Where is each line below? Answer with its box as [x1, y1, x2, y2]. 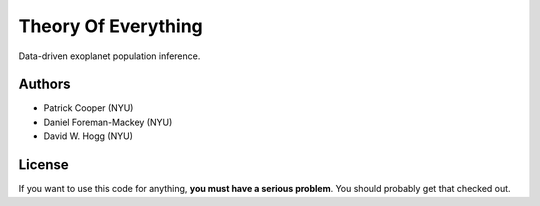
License [18, 156, 69, 174]
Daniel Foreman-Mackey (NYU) [43, 116, 173, 128]
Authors [18, 76, 71, 93]
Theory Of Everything [18, 15, 204, 37]
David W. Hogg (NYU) [43, 130, 134, 142]
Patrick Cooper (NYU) [43, 102, 134, 114]
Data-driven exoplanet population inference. [18, 50, 201, 62]
